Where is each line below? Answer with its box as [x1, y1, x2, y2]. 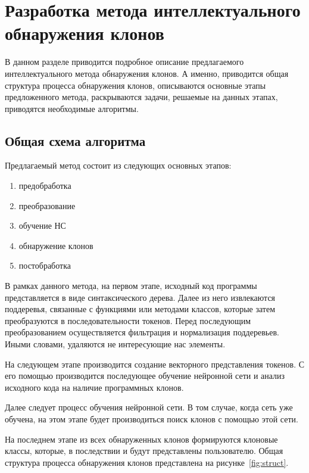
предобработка [18, 179, 71, 192]
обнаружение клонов [18, 239, 93, 251]
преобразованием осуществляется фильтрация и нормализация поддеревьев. [5, 326, 279, 338]
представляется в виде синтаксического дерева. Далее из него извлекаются [5, 291, 276, 303]
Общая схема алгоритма [5, 131, 146, 150]
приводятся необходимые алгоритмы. [5, 102, 139, 114]
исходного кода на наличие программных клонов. [5, 381, 184, 393]
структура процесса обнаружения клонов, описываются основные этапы [5, 79, 266, 91]
